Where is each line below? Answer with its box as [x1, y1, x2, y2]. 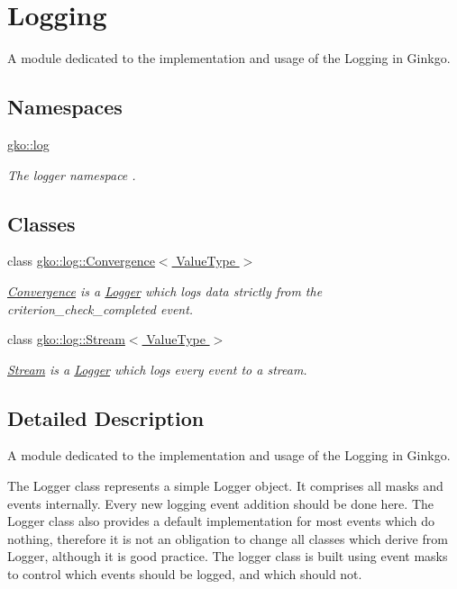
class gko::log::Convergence [7, 251, 155, 270]
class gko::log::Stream [7, 330, 125, 349]
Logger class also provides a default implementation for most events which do [7, 512, 435, 530]
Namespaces [7, 93, 123, 121]
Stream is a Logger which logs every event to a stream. [7, 359, 307, 378]
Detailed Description [7, 403, 205, 431]
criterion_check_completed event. [7, 299, 194, 318]
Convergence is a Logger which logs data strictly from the [7, 281, 323, 300]
